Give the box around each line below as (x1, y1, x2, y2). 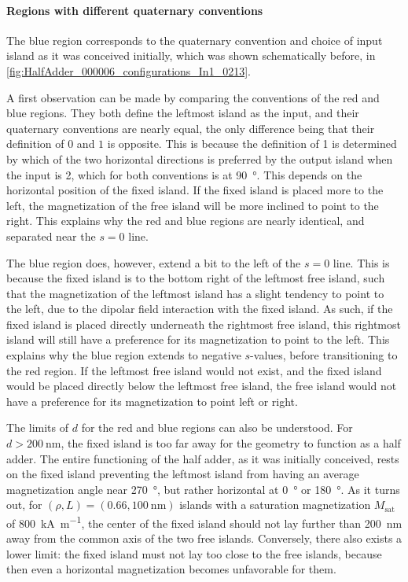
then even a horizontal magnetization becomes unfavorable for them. (6, 561, 336, 577)
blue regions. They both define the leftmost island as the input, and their (6, 105, 359, 121)
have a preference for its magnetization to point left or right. (6, 392, 298, 409)
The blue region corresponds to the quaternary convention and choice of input (6, 31, 383, 48)
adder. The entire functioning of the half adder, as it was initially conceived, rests (6, 450, 399, 466)
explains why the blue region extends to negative (6, 347, 241, 363)
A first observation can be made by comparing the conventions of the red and (6, 89, 380, 105)
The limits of (6, 419, 69, 436)
